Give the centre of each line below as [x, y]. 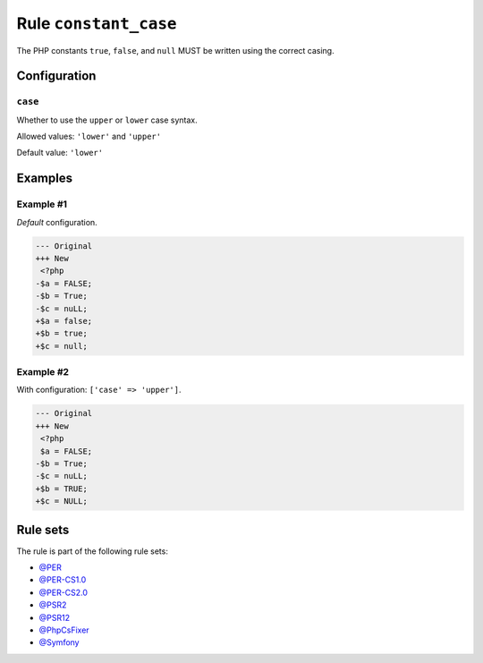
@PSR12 [55, 617]
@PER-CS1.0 [63, 580]
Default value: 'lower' [59, 153]
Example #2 [43, 372]
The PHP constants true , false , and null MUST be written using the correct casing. [175, 50]
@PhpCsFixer [64, 630]
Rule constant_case [97, 23]
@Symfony [59, 642]
